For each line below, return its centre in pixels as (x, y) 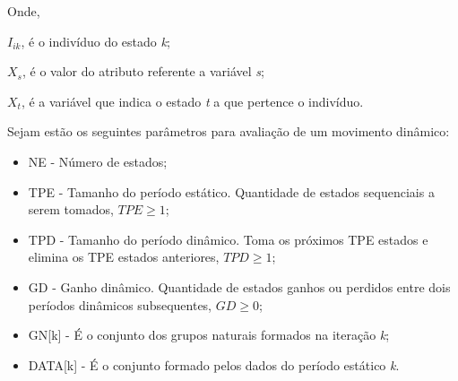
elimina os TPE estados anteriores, (124, 257)
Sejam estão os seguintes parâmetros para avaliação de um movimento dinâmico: (229, 131)
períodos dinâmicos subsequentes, (120, 304)
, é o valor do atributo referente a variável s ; (143, 71)
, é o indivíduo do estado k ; (95, 41)
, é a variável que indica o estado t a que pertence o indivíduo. (192, 101)
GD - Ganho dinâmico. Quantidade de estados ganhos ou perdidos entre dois (239, 286)
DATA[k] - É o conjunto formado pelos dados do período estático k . (214, 364)
